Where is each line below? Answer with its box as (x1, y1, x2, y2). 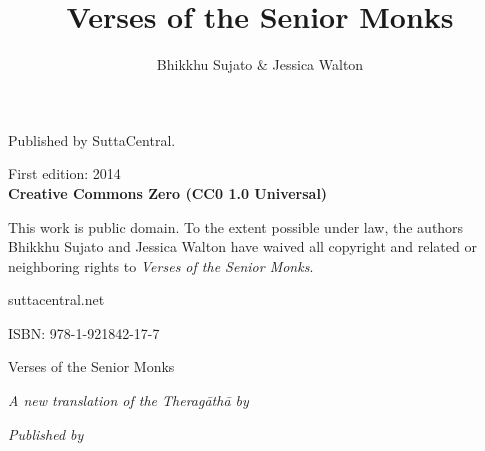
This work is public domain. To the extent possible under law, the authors (8, 216, 464, 237)
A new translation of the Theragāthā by (8, 390, 249, 411)
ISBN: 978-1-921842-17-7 (8, 322, 160, 343)
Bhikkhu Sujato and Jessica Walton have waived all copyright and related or (8, 236, 477, 257)
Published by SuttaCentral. (8, 129, 176, 150)
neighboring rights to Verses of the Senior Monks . (8, 255, 314, 276)
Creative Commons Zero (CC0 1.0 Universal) (8, 182, 328, 203)
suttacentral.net (8, 289, 105, 310)
